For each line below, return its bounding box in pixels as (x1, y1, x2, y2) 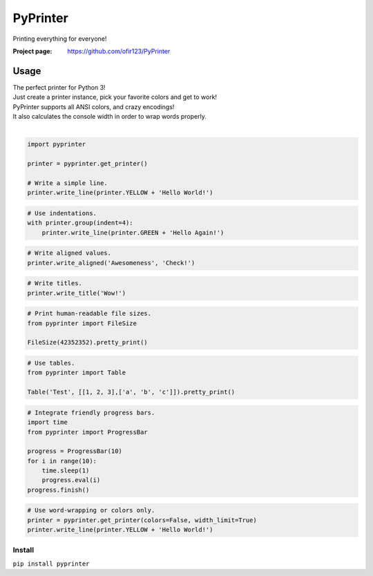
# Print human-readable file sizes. (27, 309, 152, 318)
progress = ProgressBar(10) (27, 448, 122, 455)
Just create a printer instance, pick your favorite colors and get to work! (12, 93, 218, 102)
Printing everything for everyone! (12, 35, 107, 43)
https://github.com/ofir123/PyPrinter (67, 47, 171, 55)
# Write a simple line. (27, 179, 108, 186)
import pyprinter (27, 140, 86, 148)
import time (27, 419, 68, 426)
